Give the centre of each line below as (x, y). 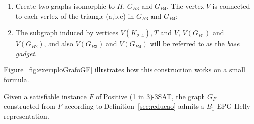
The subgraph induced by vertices (67, 32)
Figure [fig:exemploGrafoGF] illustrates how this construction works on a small (125, 70)
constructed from (30, 106)
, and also (58, 43)
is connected (231, 6)
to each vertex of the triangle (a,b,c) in (75, 16)
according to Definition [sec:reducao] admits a (134, 106)
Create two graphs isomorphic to (65, 6)
